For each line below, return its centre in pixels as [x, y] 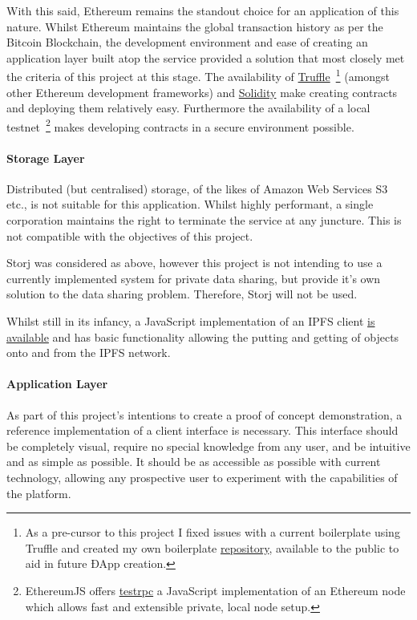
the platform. [39, 493]
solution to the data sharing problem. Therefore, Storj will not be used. [182, 294]
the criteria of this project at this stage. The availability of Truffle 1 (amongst [198, 75]
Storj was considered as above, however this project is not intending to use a [194, 263]
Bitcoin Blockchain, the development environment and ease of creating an [187, 42]
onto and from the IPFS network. [89, 353]
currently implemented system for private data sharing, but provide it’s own [194, 278]
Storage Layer [46, 158]
